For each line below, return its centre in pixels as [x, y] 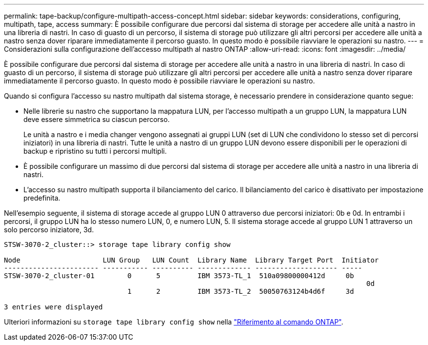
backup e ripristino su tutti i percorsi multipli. [95, 151]
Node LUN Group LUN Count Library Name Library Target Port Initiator [192, 260]
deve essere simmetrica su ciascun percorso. [97, 119]
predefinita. [42, 198]
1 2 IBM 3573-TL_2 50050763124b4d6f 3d [241, 291]
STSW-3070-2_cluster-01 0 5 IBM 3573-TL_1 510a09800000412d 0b [179, 276]
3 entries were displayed [53, 307]
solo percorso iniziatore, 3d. [49, 230]
